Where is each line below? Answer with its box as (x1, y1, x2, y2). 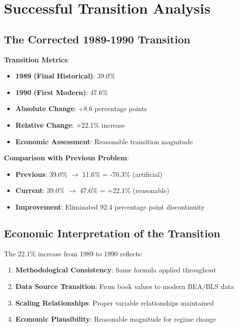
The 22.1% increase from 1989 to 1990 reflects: (4, 248, 143, 258)
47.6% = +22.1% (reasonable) (79, 185, 169, 195)
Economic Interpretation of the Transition (4, 225, 220, 240)
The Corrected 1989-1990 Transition (4, 31, 190, 46)
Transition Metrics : (4, 54, 70, 64)
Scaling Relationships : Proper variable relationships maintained (15, 297, 214, 308)
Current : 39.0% (15, 185, 65, 195)
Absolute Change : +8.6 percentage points (15, 103, 147, 114)
